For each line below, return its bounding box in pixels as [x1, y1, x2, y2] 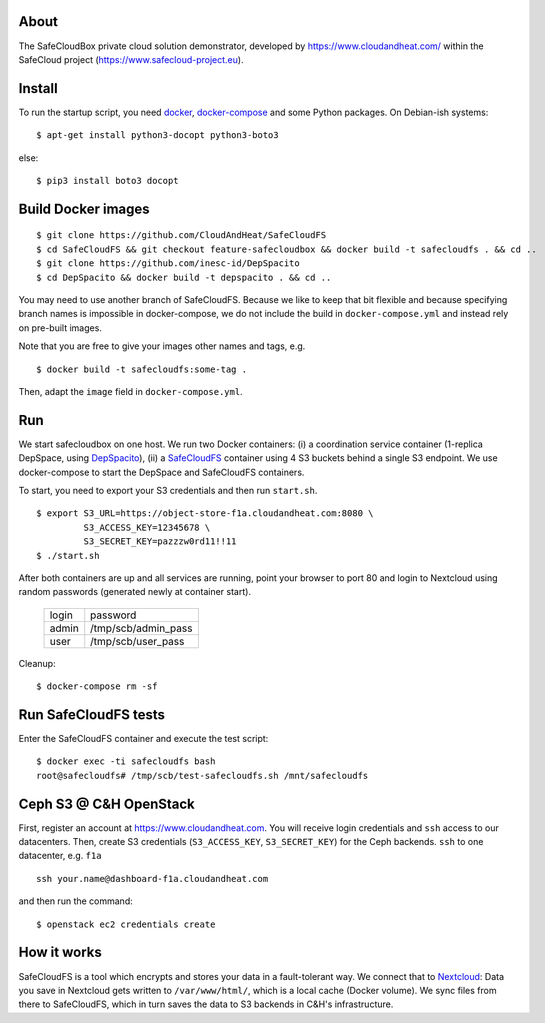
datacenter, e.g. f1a [18, 850, 102, 862]
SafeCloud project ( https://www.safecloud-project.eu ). [18, 53, 244, 65]
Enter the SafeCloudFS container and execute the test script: [18, 733, 269, 745]
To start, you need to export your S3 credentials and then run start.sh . [18, 484, 318, 496]
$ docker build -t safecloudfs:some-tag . [36, 363, 248, 375]
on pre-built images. [18, 321, 102, 334]
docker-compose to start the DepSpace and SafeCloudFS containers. [18, 466, 305, 478]
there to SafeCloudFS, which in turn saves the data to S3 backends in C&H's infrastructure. [18, 998, 394, 1010]
